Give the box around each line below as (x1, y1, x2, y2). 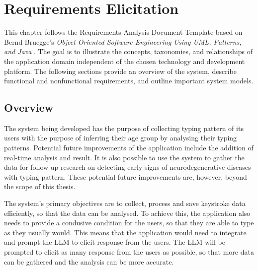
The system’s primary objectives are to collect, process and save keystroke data (4, 198, 246, 208)
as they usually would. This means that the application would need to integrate (4, 227, 247, 237)
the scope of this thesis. (4, 181, 76, 192)
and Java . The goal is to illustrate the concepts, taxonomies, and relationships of (4, 46, 253, 57)
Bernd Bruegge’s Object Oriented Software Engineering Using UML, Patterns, (4, 36, 242, 47)
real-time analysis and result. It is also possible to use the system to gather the (4, 152, 245, 162)
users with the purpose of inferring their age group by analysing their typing (4, 133, 237, 143)
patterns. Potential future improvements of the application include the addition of (4, 142, 254, 153)
